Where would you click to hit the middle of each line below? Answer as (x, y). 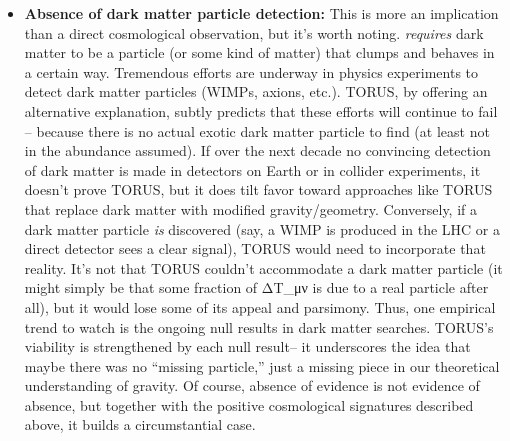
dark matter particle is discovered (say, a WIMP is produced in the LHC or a (262, 228)
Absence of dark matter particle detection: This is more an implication (261, 13)
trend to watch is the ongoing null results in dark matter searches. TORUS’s (259, 326)
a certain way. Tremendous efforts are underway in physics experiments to (251, 71)
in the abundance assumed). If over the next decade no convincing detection (257, 150)
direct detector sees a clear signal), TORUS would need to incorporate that (255, 248)
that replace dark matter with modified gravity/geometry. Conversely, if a (251, 208)
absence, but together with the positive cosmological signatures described (249, 404)
